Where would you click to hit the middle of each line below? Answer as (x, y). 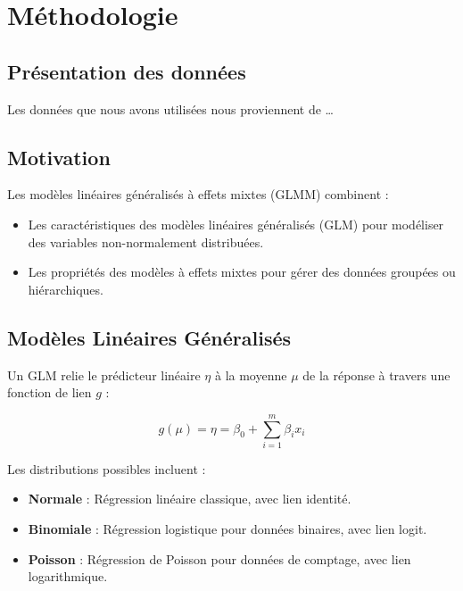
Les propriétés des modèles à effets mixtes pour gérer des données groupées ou (242, 272)
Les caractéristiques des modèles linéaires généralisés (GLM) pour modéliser (236, 224)
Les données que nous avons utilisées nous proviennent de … (170, 108)
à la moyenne (251, 375)
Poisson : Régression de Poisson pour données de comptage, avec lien (219, 558)
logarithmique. (68, 576)
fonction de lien (50, 392)
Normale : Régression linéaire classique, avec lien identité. (190, 499)
